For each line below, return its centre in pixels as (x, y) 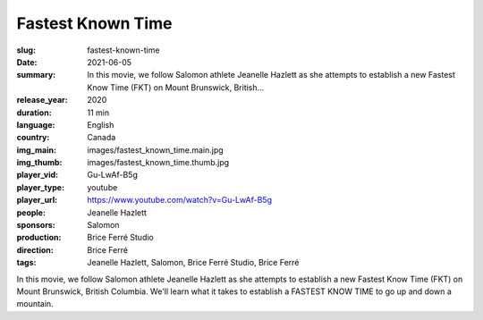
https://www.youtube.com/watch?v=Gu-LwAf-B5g (180, 200)
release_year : (42, 100)
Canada (102, 138)
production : (39, 238)
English (101, 124)
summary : (36, 75)
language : (36, 124)
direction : (35, 249)
